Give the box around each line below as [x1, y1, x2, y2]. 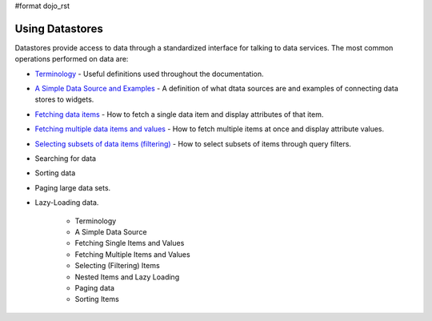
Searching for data [34, 154, 96, 163]
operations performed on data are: [14, 54, 129, 64]
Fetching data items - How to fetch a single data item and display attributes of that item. [34, 109, 324, 119]
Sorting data [34, 168, 76, 178]
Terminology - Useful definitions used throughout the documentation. [34, 69, 264, 78]
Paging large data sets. [34, 183, 111, 192]
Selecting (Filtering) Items [74, 261, 160, 271]
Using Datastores [14, 22, 103, 35]
